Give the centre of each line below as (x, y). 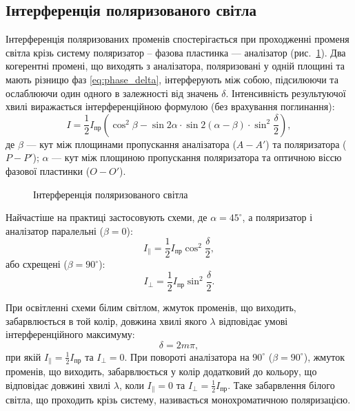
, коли (131, 384)
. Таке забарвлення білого (281, 384)
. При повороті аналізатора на (187, 356)
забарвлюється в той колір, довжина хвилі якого (106, 320)
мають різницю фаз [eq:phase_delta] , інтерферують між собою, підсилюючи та (172, 79)
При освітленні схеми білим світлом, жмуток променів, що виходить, (151, 307)
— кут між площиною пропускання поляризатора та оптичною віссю (197, 157)
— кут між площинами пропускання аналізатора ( (131, 144)
